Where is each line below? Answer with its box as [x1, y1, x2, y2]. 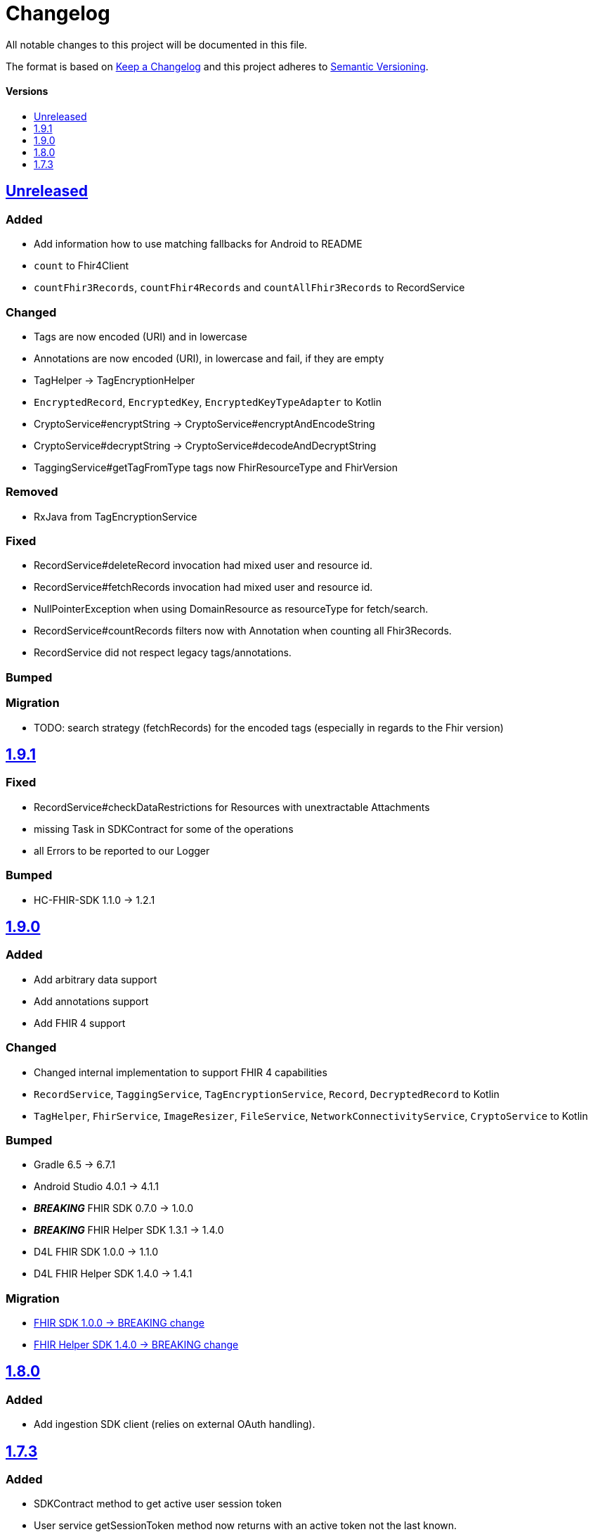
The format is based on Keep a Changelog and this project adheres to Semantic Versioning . [6, 60, 429, 72]
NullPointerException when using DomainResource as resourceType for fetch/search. [34, 603, 429, 615]
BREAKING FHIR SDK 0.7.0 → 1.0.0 [34, 1202, 193, 1215]
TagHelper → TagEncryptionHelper [34, 374, 195, 386]
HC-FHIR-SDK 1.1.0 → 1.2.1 [34, 893, 155, 906]
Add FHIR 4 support [34, 1016, 126, 1029]
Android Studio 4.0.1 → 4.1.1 [34, 1180, 159, 1193]
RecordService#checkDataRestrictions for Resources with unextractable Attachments [34, 800, 430, 813]
